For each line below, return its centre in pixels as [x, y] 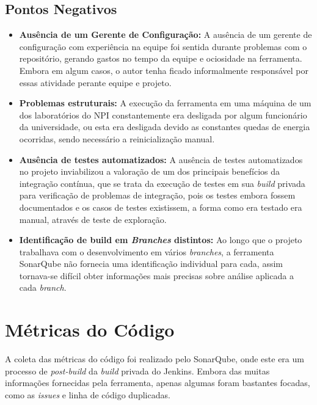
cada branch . [43, 287]
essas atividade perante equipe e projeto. [95, 82]
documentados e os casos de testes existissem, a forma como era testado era [161, 207]
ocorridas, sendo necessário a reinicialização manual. [117, 138]
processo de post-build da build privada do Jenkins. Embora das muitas [137, 370]
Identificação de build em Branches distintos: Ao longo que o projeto [161, 240]
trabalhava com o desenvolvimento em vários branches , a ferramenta [147, 251]
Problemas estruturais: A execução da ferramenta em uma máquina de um [165, 103]
